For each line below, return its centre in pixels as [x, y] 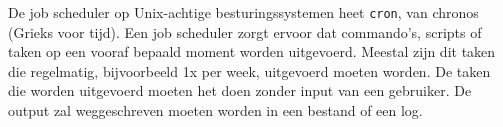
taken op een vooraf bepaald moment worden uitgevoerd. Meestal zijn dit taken [252, 51]
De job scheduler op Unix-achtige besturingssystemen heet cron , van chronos [243, 12]
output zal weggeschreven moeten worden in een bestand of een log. [215, 110]
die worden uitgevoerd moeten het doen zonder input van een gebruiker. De [240, 90]
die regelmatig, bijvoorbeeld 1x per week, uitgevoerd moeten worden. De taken [249, 70]
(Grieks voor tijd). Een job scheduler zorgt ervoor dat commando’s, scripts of [245, 31]
